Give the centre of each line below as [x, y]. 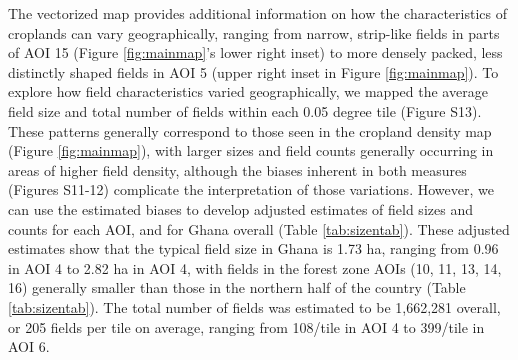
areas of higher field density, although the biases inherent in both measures [237, 169]
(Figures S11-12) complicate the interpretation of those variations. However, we [251, 189]
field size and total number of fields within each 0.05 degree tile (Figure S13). [245, 110]
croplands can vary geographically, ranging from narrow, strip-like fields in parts [254, 32]
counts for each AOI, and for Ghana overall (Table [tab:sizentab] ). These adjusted [259, 228]
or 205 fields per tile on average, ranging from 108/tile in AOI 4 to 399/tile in [246, 326]
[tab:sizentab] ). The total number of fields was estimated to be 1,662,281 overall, [254, 306]
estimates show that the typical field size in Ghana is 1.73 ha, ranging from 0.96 [253, 248]
